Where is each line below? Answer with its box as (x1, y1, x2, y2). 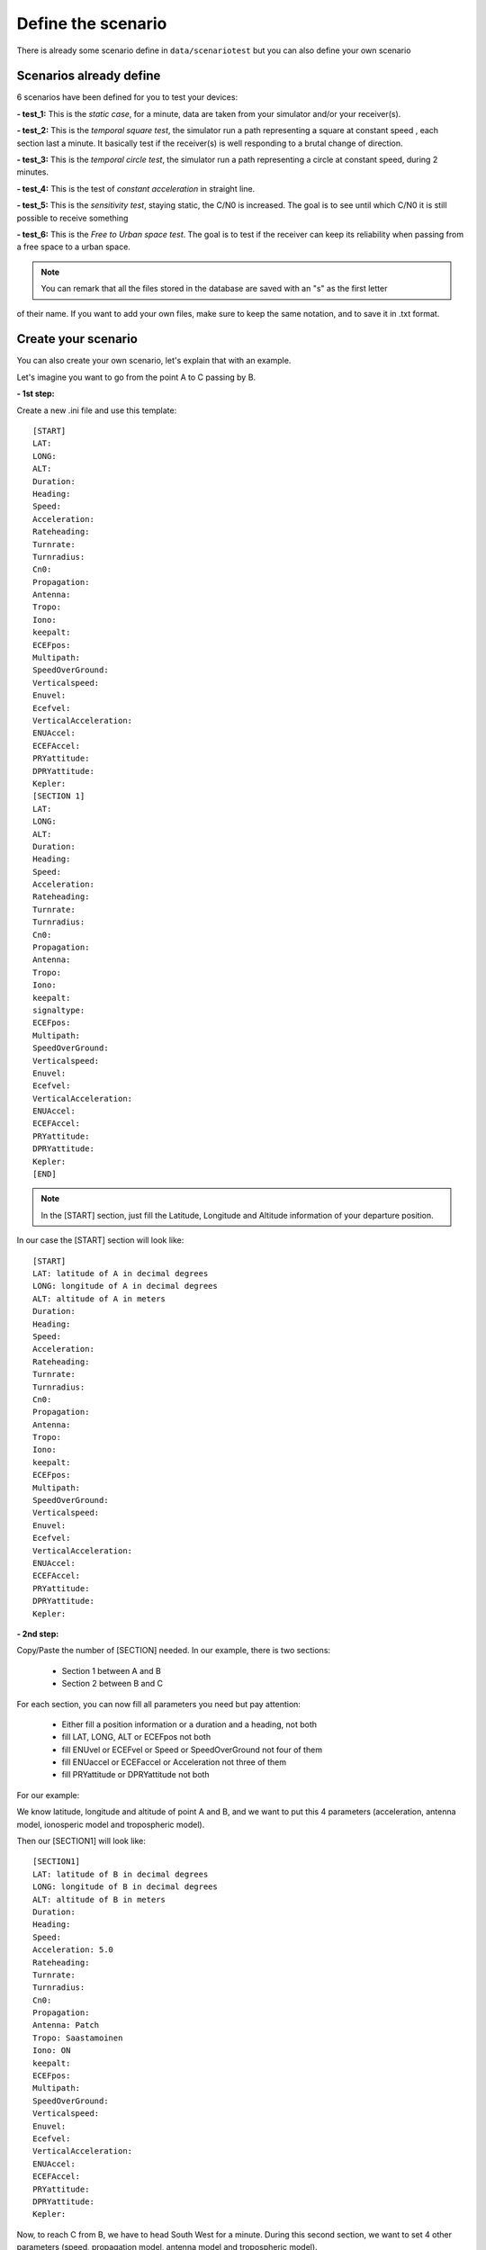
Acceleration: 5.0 (32, 1945, 114, 1955)
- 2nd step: (16, 1628, 59, 1639)
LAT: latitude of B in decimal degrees (32, 1868, 209, 1879)
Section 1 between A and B (61, 1665, 162, 1676)
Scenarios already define (16, 68, 161, 84)
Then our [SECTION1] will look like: (16, 1836, 146, 1847)
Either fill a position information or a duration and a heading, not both (61, 1719, 318, 1730)
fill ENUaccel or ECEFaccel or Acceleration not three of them (61, 1757, 287, 1768)
